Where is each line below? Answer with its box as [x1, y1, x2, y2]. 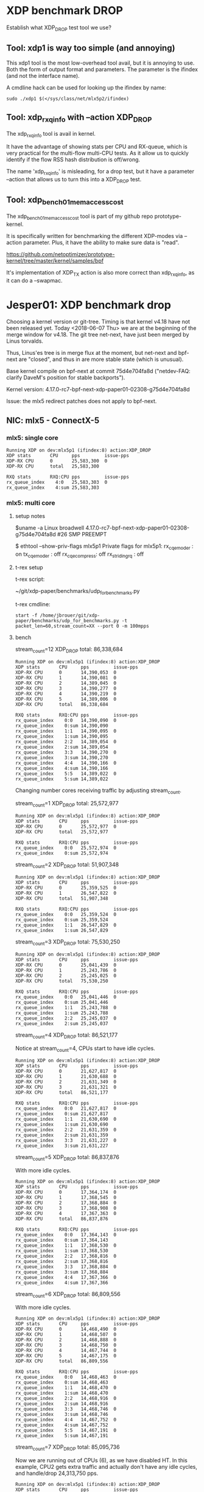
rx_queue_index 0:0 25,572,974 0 [15, 845, 117, 851]
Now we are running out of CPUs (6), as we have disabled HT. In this [15, 1456, 188, 1464]
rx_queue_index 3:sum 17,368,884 [15, 1269, 108, 1275]
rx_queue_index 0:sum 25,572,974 [15, 850, 108, 856]
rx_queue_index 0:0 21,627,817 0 [15, 1105, 117, 1112]
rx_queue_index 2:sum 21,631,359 [15, 1132, 108, 1138]
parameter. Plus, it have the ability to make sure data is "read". [23, 239, 180, 246]
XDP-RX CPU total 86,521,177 [15, 1090, 108, 1096]
